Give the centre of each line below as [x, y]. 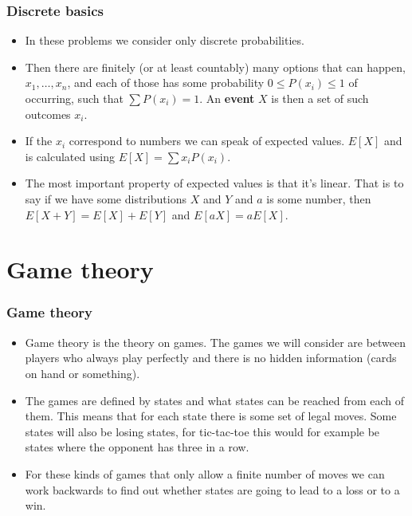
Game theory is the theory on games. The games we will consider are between [216, 342]
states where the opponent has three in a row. [137, 447]
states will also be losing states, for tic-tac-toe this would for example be [202, 431]
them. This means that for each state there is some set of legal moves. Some [211, 416]
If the [39, 141]
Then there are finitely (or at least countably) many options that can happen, [215, 67]
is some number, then [319, 198]
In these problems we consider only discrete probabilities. [165, 40]
